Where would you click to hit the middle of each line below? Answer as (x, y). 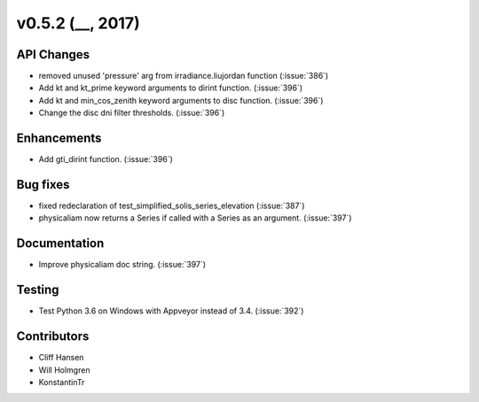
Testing (38, 290)
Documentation (60, 244)
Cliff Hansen (61, 358)
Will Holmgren (64, 370)
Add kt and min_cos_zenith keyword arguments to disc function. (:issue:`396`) (181, 100)
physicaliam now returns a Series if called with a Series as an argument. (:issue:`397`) (195, 218)
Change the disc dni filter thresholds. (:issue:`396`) (132, 113)
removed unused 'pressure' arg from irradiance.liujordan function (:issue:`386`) (184, 76)
